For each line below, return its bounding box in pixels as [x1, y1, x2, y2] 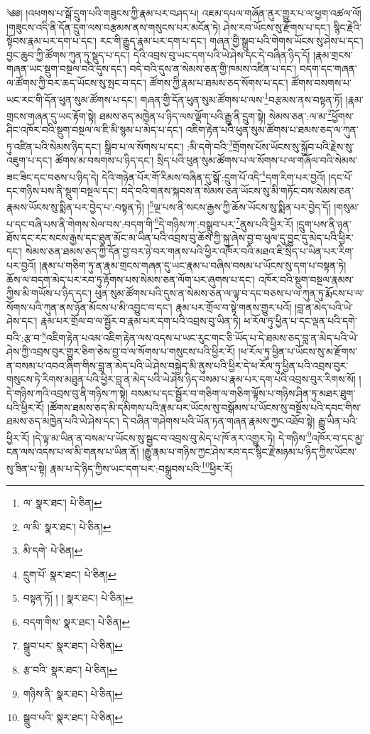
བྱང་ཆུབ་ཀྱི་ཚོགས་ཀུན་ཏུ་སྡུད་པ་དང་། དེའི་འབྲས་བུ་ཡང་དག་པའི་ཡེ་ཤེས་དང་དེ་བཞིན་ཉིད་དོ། [6, 47, 310, 62]
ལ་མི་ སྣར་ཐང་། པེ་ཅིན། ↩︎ [23, 519, 111, 534]
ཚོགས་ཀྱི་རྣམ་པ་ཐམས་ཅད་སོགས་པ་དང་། [149, 75, 288, 90]
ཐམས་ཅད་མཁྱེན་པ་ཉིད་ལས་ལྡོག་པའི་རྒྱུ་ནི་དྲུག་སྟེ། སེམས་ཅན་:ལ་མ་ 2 [99, 106, 332, 123]
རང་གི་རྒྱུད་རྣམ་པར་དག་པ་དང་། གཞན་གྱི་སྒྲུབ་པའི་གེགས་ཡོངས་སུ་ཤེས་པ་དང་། [99, 33, 364, 48]
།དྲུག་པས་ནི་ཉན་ [296, 216, 352, 231]
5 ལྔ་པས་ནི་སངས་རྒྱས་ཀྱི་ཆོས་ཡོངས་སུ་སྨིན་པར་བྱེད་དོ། [149, 198, 331, 214]
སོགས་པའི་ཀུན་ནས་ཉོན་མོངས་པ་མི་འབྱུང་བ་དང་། [6, 299, 173, 314]
